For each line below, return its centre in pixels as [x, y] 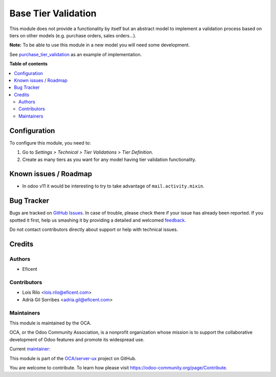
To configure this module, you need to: [50, 143]
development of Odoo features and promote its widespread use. [77, 339]
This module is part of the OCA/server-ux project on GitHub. [73, 358]
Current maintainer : [30, 349]
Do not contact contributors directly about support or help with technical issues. [94, 229]
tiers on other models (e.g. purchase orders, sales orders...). [73, 35]
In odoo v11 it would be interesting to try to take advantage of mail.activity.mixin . [113, 186]
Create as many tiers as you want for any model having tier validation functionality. [109, 159]
